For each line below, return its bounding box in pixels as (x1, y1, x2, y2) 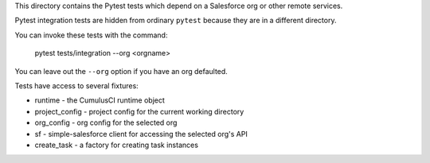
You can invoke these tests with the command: (14, 30, 168, 40)
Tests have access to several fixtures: (14, 80, 139, 91)
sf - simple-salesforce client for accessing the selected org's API (34, 129, 248, 138)
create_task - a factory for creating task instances (34, 140, 199, 149)
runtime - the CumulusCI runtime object (34, 95, 165, 105)
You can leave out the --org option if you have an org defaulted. (14, 66, 229, 76)
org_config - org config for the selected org (34, 118, 178, 127)
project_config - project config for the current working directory (34, 107, 244, 116)
